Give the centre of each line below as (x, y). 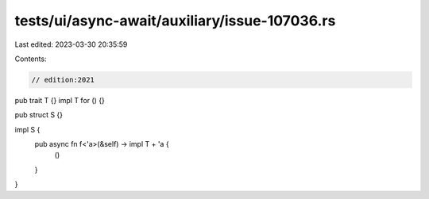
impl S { (27, 129)
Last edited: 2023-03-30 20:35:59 (71, 44)
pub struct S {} (39, 115)
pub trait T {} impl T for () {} (60, 100)
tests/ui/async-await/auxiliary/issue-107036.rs (175, 21)
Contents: (31, 59)
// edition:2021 (63, 80)
